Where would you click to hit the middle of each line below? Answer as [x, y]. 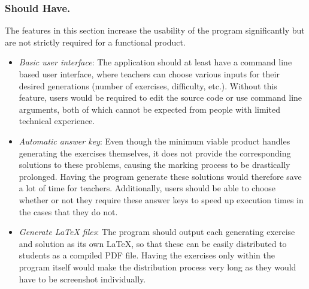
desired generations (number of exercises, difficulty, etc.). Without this [148, 85]
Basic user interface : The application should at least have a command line [155, 62]
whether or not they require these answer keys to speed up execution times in [161, 199]
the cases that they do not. [68, 211]
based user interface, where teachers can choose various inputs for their [149, 74]
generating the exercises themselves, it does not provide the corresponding [155, 153]
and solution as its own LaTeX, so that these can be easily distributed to [153, 243]
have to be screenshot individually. [82, 279]
